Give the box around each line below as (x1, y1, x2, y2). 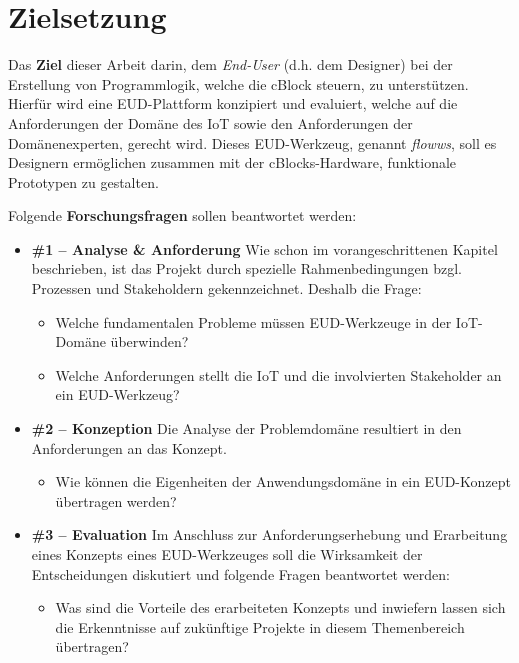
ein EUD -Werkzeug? (55, 384, 180, 405)
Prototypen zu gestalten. (8, 171, 159, 192)
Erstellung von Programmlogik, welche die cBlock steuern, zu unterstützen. (8, 73, 469, 94)
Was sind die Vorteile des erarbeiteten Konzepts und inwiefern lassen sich (55, 597, 506, 618)
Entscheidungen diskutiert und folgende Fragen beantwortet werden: (31, 563, 450, 584)
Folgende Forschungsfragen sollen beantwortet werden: (8, 205, 357, 226)
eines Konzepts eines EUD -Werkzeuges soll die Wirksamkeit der (31, 544, 423, 564)
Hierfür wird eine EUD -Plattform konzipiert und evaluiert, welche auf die (8, 93, 458, 114)
